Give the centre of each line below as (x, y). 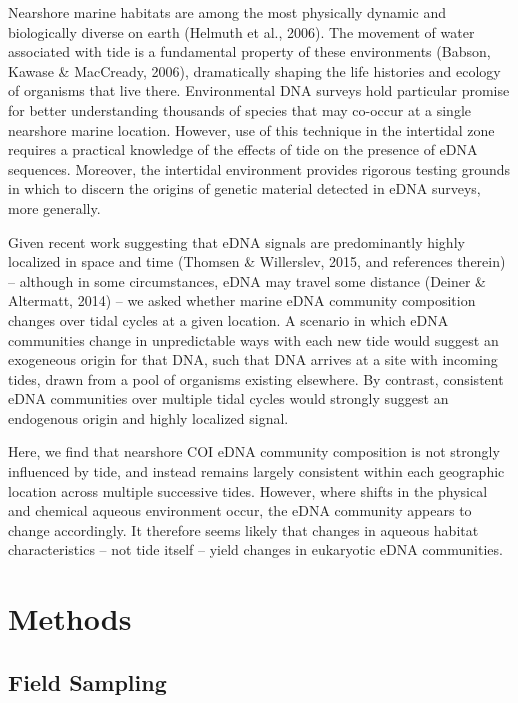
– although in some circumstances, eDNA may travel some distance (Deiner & (247, 280)
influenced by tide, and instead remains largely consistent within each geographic (256, 471)
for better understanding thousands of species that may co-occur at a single (240, 109)
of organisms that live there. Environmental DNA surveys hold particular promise (259, 90)
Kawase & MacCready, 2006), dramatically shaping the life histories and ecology (254, 70)
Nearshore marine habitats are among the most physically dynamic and (227, 12)
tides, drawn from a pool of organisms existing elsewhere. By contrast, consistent (256, 378)
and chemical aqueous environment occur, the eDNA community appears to (240, 510)
